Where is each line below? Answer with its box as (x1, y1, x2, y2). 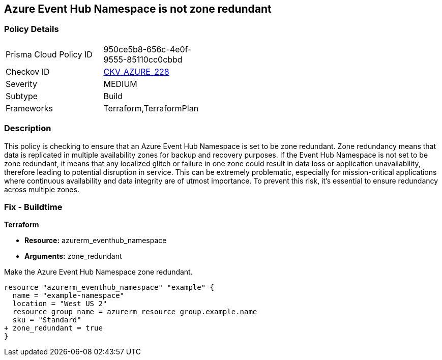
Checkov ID (6, 66, 50, 77)
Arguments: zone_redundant (24, 252, 122, 261)
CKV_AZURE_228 (103, 66, 169, 77)
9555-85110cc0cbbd (103, 54, 183, 65)
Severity (6, 78, 37, 89)
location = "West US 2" (12, 299, 107, 308)
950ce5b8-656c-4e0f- (103, 44, 192, 54)
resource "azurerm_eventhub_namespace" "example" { (4, 283, 215, 292)
